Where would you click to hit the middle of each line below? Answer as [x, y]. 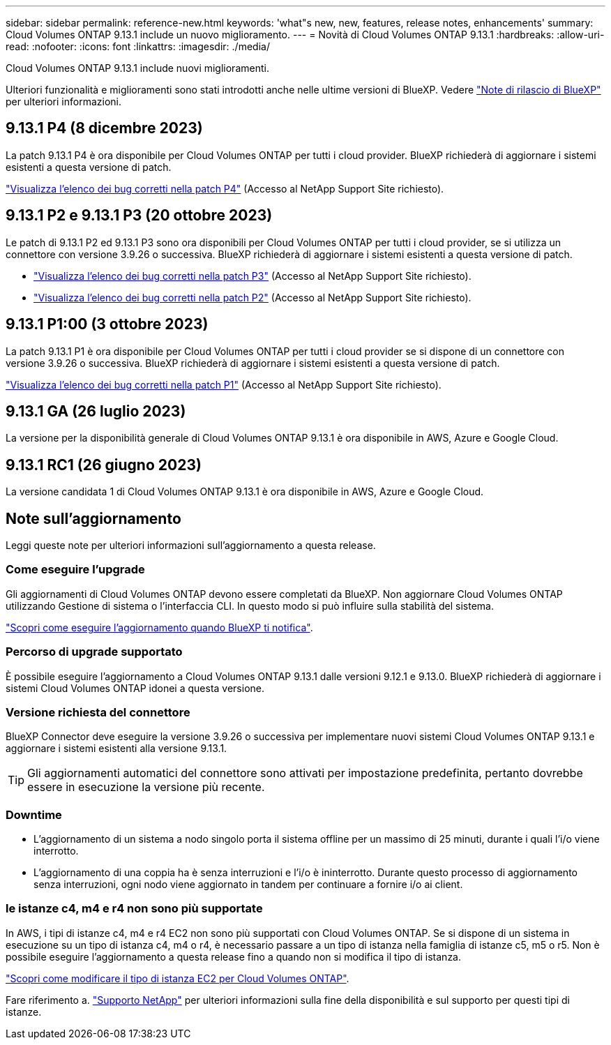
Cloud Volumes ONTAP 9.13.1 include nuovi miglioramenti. [137, 68]
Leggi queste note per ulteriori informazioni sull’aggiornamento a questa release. [191, 546]
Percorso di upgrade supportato [94, 652]
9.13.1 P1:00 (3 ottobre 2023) [107, 324]
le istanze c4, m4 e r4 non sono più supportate [134, 909]
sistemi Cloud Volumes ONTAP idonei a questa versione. [135, 688]
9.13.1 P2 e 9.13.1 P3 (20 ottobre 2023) [139, 216]
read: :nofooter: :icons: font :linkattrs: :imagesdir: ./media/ [138, 46]
